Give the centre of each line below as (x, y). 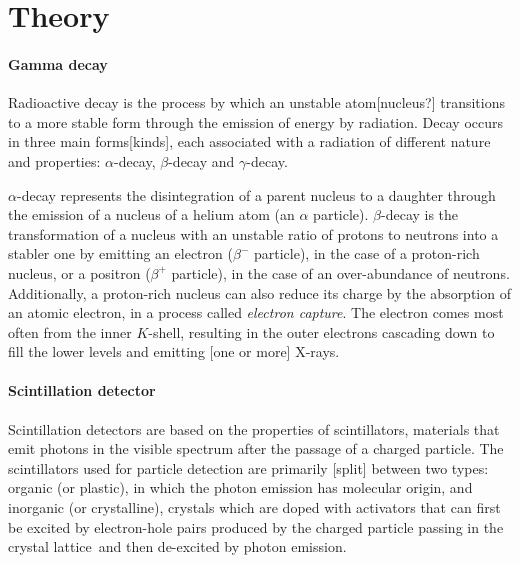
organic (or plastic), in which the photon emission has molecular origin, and (240, 487)
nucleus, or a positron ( (79, 272)
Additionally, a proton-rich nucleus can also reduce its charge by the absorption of (259, 292)
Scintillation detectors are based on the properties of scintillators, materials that (254, 428)
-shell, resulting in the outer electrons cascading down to (321, 331)
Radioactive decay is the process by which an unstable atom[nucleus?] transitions (257, 102)
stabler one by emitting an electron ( (120, 253)
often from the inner (70, 331)
